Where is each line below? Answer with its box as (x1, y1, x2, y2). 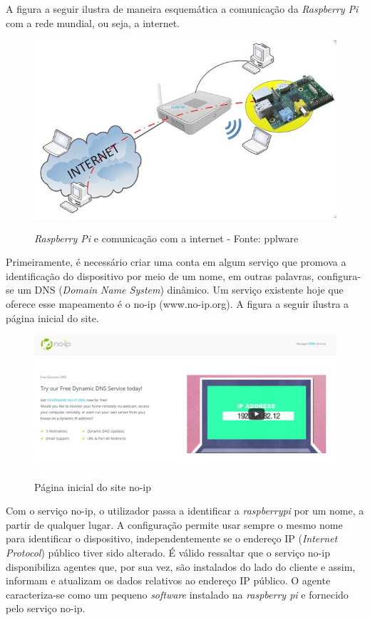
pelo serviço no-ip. (6, 601, 86, 616)
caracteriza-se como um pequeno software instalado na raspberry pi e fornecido (6, 587, 349, 601)
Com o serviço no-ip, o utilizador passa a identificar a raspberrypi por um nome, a (6, 503, 364, 518)
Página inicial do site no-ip (34, 479, 152, 494)
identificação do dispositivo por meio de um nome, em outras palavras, (6, 268, 314, 283)
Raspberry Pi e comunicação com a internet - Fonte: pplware (34, 230, 299, 245)
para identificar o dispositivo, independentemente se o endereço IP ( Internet (6, 531, 338, 546)
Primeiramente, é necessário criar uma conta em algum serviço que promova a (6, 254, 346, 269)
